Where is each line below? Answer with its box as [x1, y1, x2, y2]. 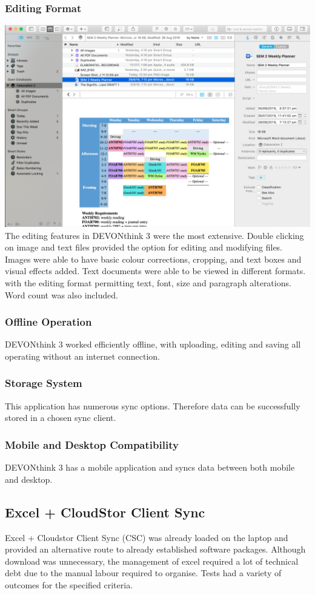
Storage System [5, 375, 82, 391]
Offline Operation [5, 314, 92, 329]
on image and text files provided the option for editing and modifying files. [5, 241, 283, 254]
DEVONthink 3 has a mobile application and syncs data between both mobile [5, 461, 295, 474]
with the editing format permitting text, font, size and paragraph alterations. [5, 276, 291, 289]
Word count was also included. [5, 288, 118, 301]
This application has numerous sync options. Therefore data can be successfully [5, 399, 300, 412]
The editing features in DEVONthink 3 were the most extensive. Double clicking [5, 229, 304, 241]
